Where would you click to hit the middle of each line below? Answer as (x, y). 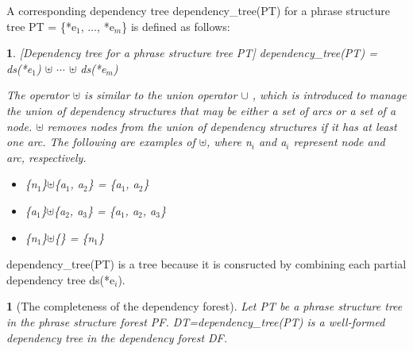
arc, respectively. (46, 157)
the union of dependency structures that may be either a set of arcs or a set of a (201, 110)
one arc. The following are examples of (101, 142)
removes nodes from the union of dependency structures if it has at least (222, 126)
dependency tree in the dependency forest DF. (117, 337)
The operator (38, 95)
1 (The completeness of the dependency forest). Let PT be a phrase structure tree (205, 306)
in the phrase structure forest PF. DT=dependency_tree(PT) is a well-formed (196, 321)
